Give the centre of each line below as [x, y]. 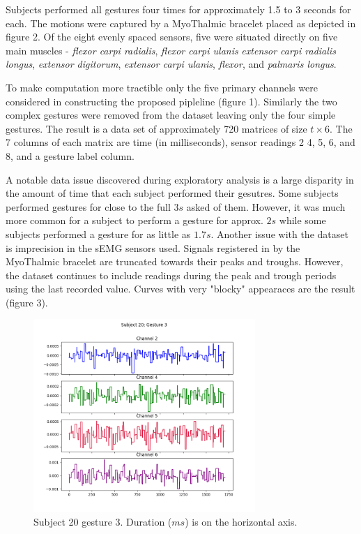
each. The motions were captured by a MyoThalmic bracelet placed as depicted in [181, 23]
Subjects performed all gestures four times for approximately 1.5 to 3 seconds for [178, 9]
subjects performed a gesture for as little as [98, 233]
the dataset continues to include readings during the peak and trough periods [171, 275]
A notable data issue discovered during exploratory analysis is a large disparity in [180, 179]
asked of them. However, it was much [266, 206]
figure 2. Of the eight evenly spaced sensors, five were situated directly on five [172, 37]
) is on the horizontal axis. [241, 521]
